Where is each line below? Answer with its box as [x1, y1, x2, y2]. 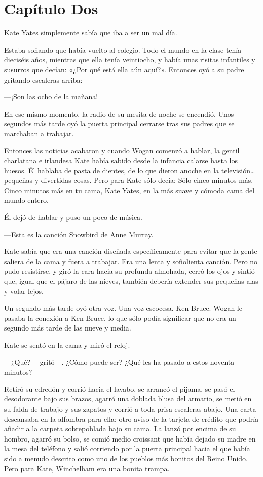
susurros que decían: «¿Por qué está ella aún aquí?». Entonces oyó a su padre [4, 64, 244, 75]
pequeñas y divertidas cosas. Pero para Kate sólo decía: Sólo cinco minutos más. [4, 175, 253, 186]
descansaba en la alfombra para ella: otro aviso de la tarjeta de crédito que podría [4, 413, 259, 424]
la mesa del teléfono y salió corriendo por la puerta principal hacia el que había [4, 443, 250, 454]
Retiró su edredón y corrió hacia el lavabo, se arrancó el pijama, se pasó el [4, 383, 235, 394]
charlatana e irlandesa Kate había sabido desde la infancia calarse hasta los [4, 155, 238, 166]
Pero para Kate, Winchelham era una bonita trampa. [4, 463, 170, 473]
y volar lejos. [4, 285, 44, 296]
